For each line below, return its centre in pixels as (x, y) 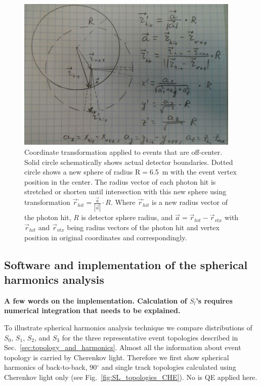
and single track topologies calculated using (169, 367)
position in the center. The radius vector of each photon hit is (120, 181)
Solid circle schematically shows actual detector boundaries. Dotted (129, 162)
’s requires (214, 300)
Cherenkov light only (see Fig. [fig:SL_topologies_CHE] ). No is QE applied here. (131, 377)
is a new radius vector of (190, 202)
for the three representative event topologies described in (150, 337)
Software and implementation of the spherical (126, 264)
